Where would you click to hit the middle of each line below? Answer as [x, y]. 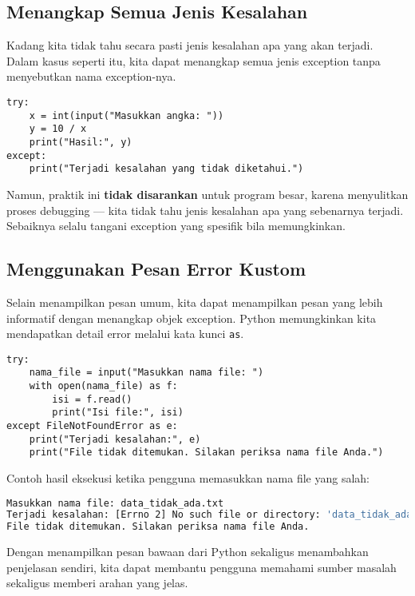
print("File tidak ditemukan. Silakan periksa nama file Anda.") [206, 453]
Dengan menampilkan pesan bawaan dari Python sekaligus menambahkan [188, 552]
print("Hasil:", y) [81, 142]
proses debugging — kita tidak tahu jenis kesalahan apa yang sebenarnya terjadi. [205, 210]
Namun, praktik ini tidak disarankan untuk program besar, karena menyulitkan [207, 194]
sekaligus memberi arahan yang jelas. [97, 583]
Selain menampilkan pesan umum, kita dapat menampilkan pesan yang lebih [195, 302]
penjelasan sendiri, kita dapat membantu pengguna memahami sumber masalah [202, 567]
